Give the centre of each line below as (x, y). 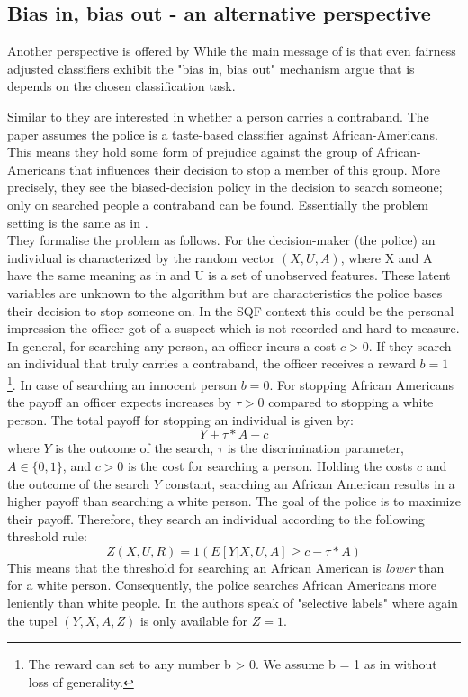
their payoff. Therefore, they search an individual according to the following (216, 518)
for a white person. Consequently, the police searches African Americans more (222, 585)
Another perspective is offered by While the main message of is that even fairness (232, 51)
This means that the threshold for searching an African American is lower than (226, 567)
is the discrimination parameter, (315, 448)
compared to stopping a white (351, 402)
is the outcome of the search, (135, 448)
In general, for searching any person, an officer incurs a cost (172, 345)
